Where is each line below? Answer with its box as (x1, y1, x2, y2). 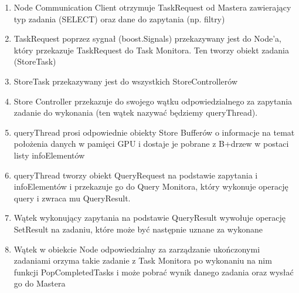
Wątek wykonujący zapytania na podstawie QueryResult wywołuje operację (13, 211, 286, 224)
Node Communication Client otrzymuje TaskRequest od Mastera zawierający (13, 1, 291, 13)
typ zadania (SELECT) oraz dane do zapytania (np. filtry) (13, 12, 225, 25)
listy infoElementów (13, 149, 85, 161)
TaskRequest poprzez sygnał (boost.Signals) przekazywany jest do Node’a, (13, 32, 281, 45)
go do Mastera (13, 277, 66, 289)
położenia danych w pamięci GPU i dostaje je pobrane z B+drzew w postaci (13, 137, 289, 150)
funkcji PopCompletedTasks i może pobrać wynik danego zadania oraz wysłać (13, 265, 294, 278)
